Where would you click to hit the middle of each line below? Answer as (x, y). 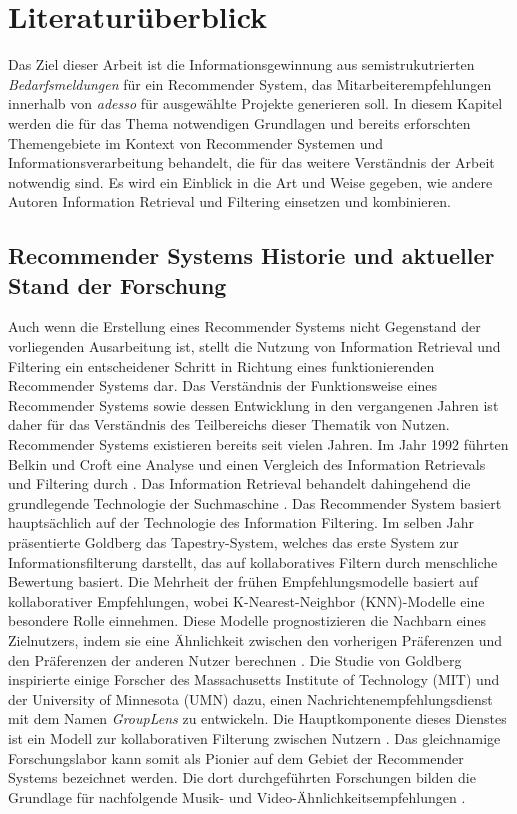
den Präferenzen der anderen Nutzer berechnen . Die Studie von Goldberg (235, 659)
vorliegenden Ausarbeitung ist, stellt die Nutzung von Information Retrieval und (254, 346)
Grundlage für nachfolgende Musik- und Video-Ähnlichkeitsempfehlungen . (237, 796)
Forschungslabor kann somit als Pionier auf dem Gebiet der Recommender (236, 757)
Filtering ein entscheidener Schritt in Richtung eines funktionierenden (221, 365)
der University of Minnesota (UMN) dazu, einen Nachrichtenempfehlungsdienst (250, 698)
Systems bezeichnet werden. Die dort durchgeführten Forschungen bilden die (242, 777)
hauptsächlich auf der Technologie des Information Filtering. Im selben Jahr (241, 522)
